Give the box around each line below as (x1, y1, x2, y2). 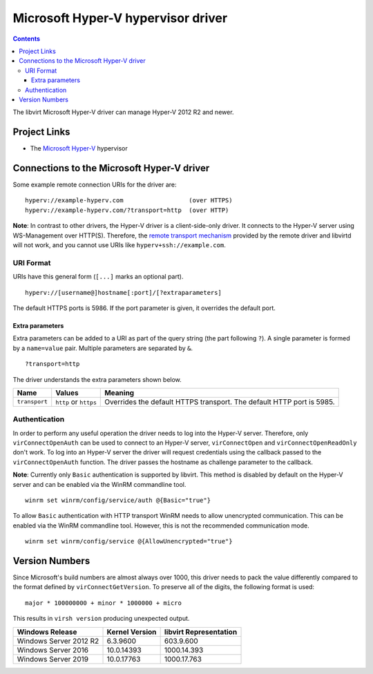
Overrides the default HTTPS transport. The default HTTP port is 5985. (104, 397, 335, 407)
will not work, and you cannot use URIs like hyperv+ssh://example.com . (12, 241, 226, 249)
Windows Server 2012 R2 (17, 636, 99, 646)
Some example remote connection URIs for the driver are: (12, 180, 177, 189)
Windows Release (17, 627, 77, 637)
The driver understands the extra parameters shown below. (12, 375, 182, 383)
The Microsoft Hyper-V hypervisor (30, 144, 128, 153)
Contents (12, 35, 41, 43)
